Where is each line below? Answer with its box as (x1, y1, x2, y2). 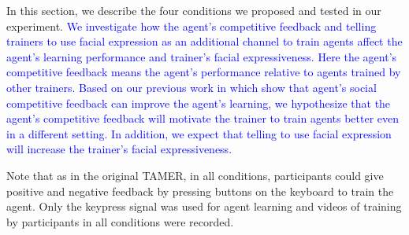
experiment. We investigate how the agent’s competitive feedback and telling (6, 17, 377, 34)
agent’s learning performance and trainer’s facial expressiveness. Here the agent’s (6, 48, 397, 64)
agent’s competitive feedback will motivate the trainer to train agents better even (6, 110, 400, 127)
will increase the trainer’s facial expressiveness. (6, 141, 232, 157)
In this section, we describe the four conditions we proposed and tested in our (6, 2, 381, 18)
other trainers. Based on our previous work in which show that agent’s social (6, 79, 377, 95)
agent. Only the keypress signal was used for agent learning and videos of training (6, 198, 402, 215)
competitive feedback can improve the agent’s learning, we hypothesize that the (6, 94, 391, 111)
